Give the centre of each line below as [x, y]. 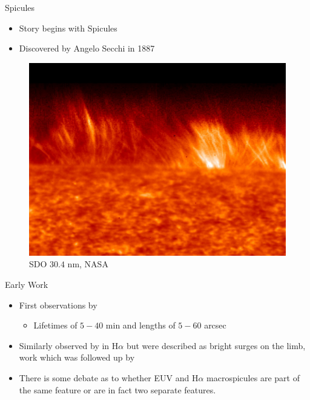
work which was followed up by [77, 357]
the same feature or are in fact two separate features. [117, 389]
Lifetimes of [55, 325]
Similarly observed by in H [69, 345]
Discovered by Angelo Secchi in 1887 [87, 48]
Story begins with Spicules [68, 28]
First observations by [58, 305]
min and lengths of [140, 325]
